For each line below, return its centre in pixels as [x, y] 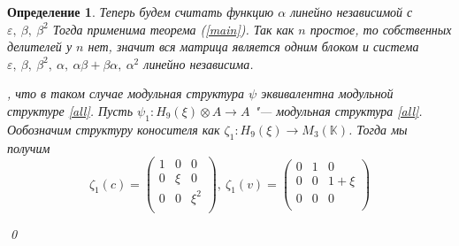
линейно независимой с [352, 12]
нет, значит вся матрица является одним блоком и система [253, 46]
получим [29, 147]
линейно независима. [199, 63]
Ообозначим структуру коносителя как [114, 129]
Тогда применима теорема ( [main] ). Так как [173, 29]
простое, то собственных [381, 29]
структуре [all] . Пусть [70, 110]
